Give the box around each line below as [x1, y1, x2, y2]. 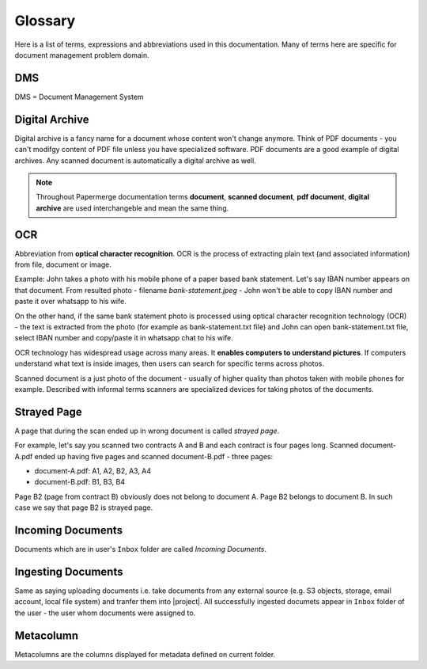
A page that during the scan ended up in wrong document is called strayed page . [14, 426, 280, 435]
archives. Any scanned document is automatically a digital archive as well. [14, 155, 256, 165]
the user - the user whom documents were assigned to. [14, 608, 196, 618]
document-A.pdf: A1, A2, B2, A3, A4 [34, 466, 152, 475]
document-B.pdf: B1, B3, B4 [34, 477, 126, 487]
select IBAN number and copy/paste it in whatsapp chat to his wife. [14, 333, 233, 343]
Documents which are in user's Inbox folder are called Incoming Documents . [14, 545, 267, 554]
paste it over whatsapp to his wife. [14, 297, 127, 306]
